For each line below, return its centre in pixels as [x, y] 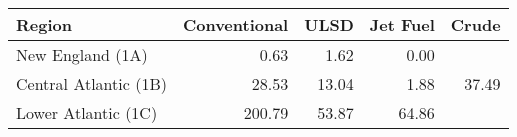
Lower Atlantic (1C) [87, 112]
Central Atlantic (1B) [91, 83]
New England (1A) [82, 54]
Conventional [235, 24]
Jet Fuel [402, 24]
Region [44, 24]
